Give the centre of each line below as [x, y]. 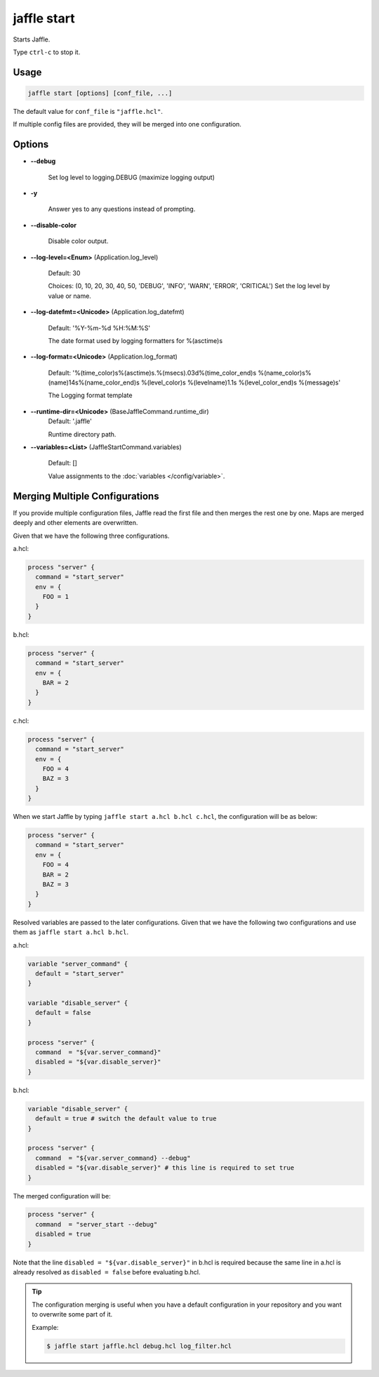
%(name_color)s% [284, 373]
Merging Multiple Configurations [86, 496]
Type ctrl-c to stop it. [47, 52]
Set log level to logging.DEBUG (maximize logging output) [132, 177]
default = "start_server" [80, 973]
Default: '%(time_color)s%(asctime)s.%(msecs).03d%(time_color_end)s [152, 373]
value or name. [69, 296]
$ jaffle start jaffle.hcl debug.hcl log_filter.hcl [139, 1346]
